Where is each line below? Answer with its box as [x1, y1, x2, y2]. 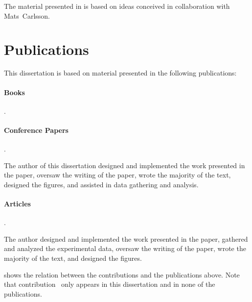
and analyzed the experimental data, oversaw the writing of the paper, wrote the [4, 243, 246, 253]
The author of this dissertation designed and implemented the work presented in [4, 160, 245, 170]
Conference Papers [4, 125, 69, 135]
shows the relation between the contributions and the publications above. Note [4, 269, 240, 279]
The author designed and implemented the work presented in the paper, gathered [4, 233, 248, 244]
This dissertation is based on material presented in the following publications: [4, 68, 237, 78]
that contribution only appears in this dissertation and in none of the [4, 279, 215, 289]
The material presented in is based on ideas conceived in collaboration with [4, 1, 230, 11]
